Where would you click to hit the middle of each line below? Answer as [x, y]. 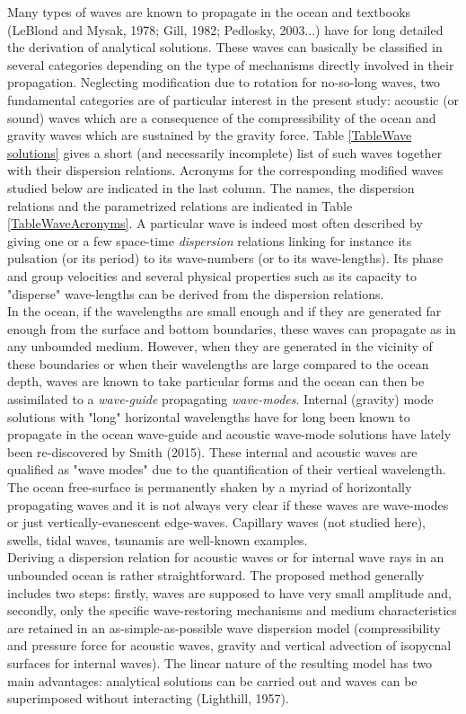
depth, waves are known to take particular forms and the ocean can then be [216, 381]
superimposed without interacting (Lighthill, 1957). [148, 698]
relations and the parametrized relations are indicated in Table [180, 205]
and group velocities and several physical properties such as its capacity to [212, 275]
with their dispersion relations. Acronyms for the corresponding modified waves [225, 170]
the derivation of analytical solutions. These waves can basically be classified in [225, 47]
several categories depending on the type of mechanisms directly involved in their [231, 64]
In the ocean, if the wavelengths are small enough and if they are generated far [224, 311]
